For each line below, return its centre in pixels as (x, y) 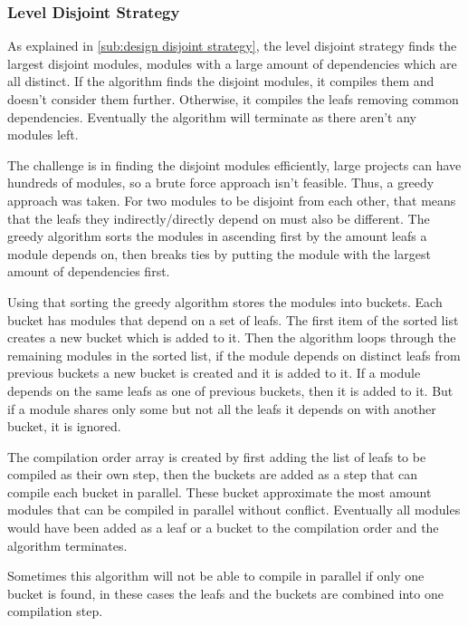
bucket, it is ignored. (64, 426)
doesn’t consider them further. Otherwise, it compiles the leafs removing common (233, 99)
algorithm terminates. (67, 545)
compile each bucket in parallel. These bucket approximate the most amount (220, 491)
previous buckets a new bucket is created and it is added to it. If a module (214, 373)
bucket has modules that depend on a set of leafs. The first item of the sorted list (233, 319)
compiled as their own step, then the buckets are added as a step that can (213, 474)
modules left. (43, 135)
